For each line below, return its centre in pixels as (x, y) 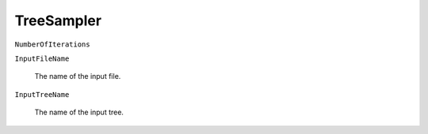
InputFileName (42, 58)
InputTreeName (42, 94)
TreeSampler (58, 20)
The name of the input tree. (79, 112)
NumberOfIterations (52, 44)
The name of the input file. (78, 76)
